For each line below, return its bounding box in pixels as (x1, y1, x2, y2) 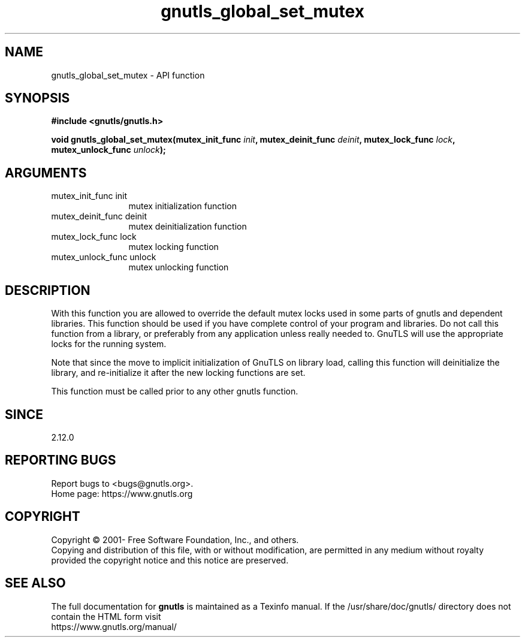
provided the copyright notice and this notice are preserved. (51, 554, 289, 565)
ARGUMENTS (5, 165, 87, 180)
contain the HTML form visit (51, 611, 161, 622)
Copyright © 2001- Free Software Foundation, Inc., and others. (51, 534, 299, 545)
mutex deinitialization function (128, 221, 247, 232)
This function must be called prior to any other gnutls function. (51, 386, 298, 397)
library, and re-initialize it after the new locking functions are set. (51, 367, 306, 378)
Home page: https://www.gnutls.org (51, 488, 193, 499)
